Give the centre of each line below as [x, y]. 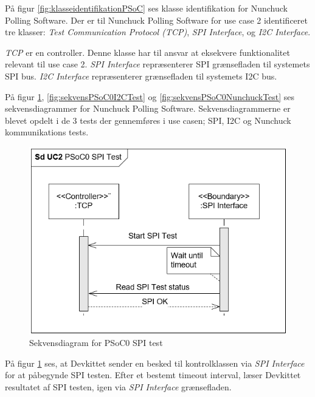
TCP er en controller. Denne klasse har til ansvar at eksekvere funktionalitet [147, 52]
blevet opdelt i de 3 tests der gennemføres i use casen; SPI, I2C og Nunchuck [148, 120]
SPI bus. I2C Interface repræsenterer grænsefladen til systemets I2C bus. [141, 76]
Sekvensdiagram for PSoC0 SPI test [96, 343]
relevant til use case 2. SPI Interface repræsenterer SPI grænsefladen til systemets [157, 64]
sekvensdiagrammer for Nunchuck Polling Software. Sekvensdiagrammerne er [148, 108]
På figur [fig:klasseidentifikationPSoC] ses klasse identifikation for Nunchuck [146, 8]
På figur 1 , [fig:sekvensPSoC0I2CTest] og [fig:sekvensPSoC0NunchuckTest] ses [150, 96]
